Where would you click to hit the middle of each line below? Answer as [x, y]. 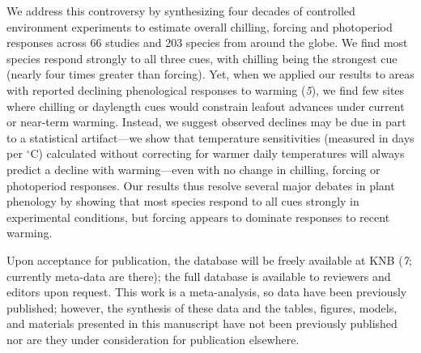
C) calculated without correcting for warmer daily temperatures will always [217, 153]
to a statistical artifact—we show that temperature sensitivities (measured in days [210, 137]
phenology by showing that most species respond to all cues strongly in [183, 201]
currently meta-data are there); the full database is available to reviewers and [199, 276]
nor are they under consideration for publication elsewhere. [153, 339]
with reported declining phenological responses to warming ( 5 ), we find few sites [206, 89]
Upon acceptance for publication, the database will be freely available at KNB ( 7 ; [209, 259]
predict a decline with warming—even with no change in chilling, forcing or [193, 169]
